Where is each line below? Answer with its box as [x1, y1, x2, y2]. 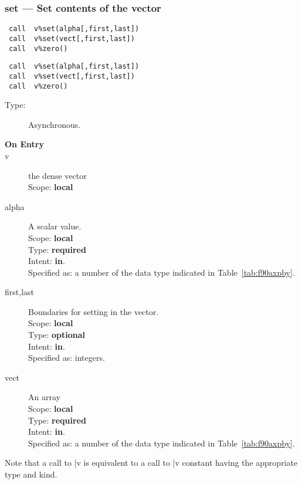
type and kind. [5, 468, 57, 480]
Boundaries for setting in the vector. [28, 305, 159, 317]
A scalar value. [28, 220, 82, 232]
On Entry [5, 138, 44, 150]
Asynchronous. [28, 118, 81, 130]
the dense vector [28, 169, 87, 181]
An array [28, 391, 60, 403]
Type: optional [28, 329, 86, 341]
